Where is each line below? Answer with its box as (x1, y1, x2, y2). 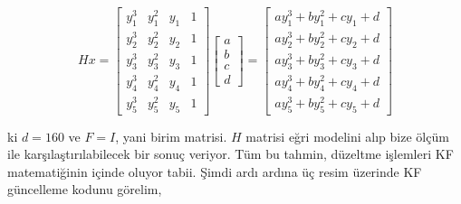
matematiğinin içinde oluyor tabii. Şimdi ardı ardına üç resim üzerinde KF (7, 162, 422, 181)
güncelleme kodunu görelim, (7, 180, 162, 199)
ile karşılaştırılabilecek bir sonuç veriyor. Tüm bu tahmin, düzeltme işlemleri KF (7, 144, 454, 163)
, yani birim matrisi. (115, 126, 227, 145)
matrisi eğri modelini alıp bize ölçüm (245, 126, 449, 145)
